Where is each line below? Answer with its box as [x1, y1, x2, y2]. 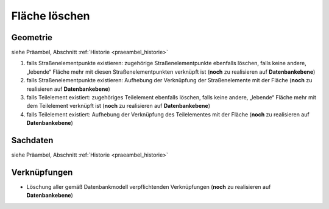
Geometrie [11, 32, 53, 43]
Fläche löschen [11, 9, 90, 23]
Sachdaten [11, 135, 54, 146]
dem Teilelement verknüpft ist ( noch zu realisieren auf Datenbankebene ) [26, 102, 210, 110]
